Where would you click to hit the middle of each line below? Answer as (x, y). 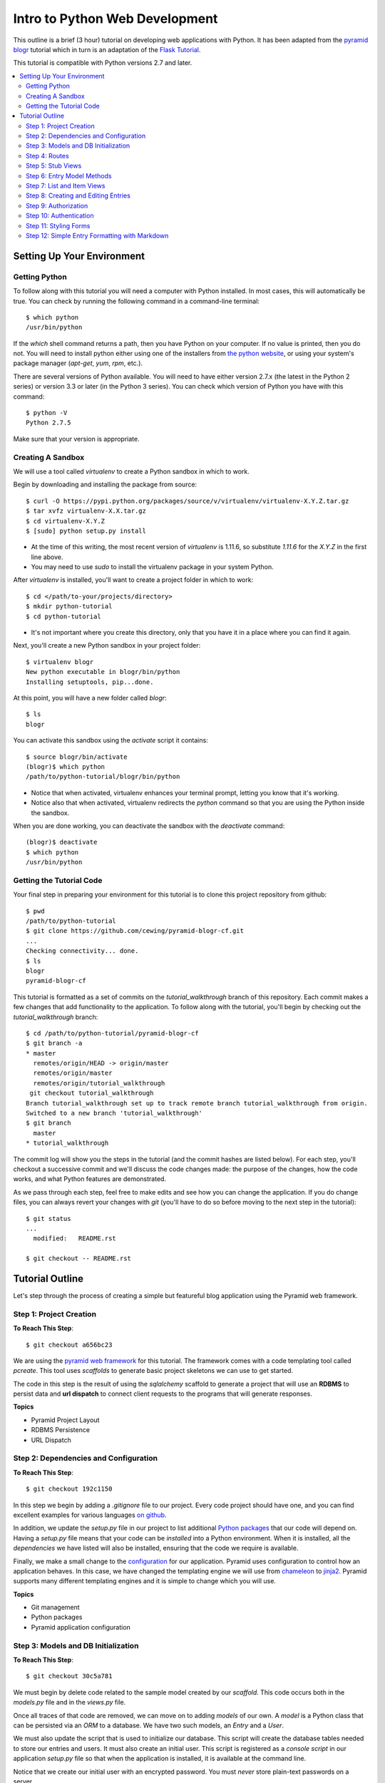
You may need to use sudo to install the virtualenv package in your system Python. (152, 567)
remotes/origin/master (73, 1073)
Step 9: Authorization (57, 205)
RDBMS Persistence (61, 1430)
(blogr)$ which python (66, 766)
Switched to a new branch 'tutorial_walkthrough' (114, 1113)
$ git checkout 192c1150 (69, 1489)
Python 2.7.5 (48, 423)
